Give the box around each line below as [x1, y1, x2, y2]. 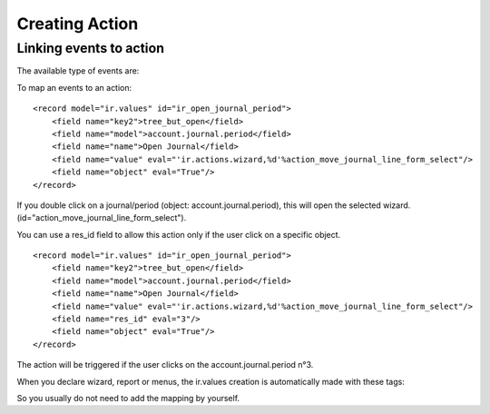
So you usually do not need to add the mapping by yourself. [16, 392, 240, 403]
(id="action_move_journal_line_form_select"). [16, 212, 187, 223]
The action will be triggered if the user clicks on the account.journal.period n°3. [16, 360, 314, 370]
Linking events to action [16, 40, 165, 56]
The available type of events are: [16, 65, 140, 76]
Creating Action [16, 14, 139, 34]
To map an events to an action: [16, 82, 132, 93]
